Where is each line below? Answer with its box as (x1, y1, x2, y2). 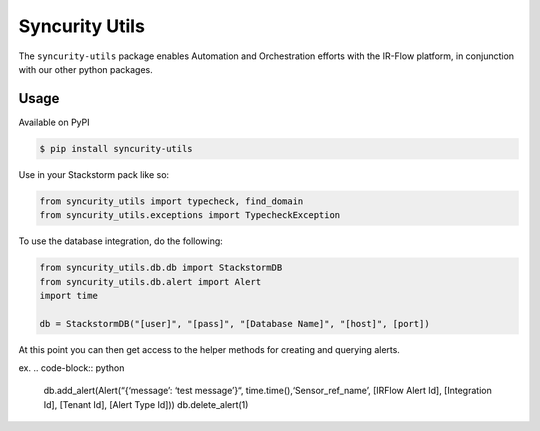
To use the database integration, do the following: (18, 235, 224, 247)
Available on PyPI (18, 116, 90, 128)
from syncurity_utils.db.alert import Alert (39, 276, 262, 287)
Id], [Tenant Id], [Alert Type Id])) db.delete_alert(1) (43, 398, 249, 410)
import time (39, 290, 99, 301)
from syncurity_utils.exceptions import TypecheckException (39, 210, 341, 221)
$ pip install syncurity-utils (39, 143, 194, 154)
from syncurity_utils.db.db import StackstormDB (39, 262, 283, 274)
